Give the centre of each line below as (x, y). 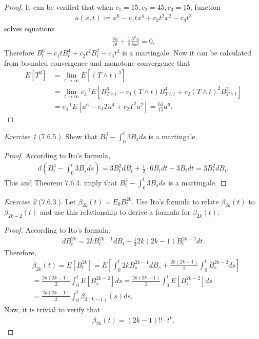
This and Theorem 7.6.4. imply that (61, 182)
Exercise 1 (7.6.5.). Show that (51, 136)
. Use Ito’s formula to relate (175, 201)
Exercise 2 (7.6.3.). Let (40, 201)
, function (205, 7)
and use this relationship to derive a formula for (115, 212)
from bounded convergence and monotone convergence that (97, 62)
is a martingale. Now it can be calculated (187, 53)
